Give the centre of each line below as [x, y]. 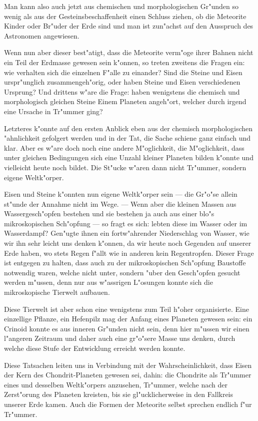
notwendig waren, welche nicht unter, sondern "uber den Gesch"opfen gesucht [122, 272]
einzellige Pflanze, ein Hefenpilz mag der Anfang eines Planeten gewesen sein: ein [128, 319]
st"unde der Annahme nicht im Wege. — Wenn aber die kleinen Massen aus [120, 203]
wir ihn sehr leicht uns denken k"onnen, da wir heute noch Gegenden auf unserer [128, 243]
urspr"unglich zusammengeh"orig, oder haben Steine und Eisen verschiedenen [122, 82]
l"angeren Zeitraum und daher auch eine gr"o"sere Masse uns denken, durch [120, 338]
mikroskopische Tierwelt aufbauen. [57, 292]
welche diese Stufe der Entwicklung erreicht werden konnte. [95, 348]
